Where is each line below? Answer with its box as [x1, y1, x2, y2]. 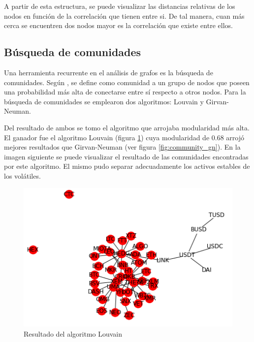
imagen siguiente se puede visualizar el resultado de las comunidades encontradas [4, 151, 249, 161]
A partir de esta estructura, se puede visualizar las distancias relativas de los [4, 1, 235, 11]
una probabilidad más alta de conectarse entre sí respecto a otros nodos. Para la [4, 87, 246, 97]
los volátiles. [4, 170, 41, 181]
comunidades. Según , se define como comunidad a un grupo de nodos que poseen [4, 77, 250, 87]
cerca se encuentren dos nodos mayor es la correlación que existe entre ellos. [4, 20, 233, 31]
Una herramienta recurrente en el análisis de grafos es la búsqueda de [4, 67, 213, 77]
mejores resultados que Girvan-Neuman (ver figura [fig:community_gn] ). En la [4, 142, 241, 152]
